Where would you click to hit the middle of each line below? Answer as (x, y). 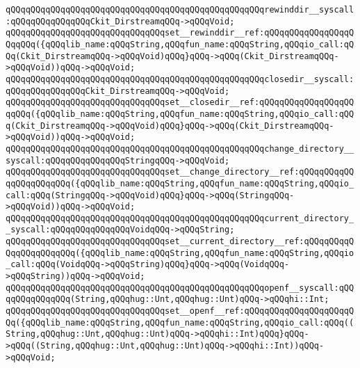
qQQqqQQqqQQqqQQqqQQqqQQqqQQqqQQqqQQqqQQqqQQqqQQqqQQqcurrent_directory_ (180, 218)
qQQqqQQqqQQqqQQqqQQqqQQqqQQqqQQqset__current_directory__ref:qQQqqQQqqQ (180, 242)
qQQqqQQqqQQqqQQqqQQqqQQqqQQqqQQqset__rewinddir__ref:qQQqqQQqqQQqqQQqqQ (180, 33)
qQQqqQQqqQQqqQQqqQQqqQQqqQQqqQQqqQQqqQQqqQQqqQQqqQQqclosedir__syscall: (180, 79)
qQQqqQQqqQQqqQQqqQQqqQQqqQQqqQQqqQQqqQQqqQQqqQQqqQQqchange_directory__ (180, 149)
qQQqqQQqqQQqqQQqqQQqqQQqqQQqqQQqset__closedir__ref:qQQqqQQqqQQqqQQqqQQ (180, 103)
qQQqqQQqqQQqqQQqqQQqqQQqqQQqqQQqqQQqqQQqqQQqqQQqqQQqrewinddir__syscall (180, 10)
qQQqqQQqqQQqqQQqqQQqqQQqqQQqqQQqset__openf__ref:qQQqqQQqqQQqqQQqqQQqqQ (180, 311)
